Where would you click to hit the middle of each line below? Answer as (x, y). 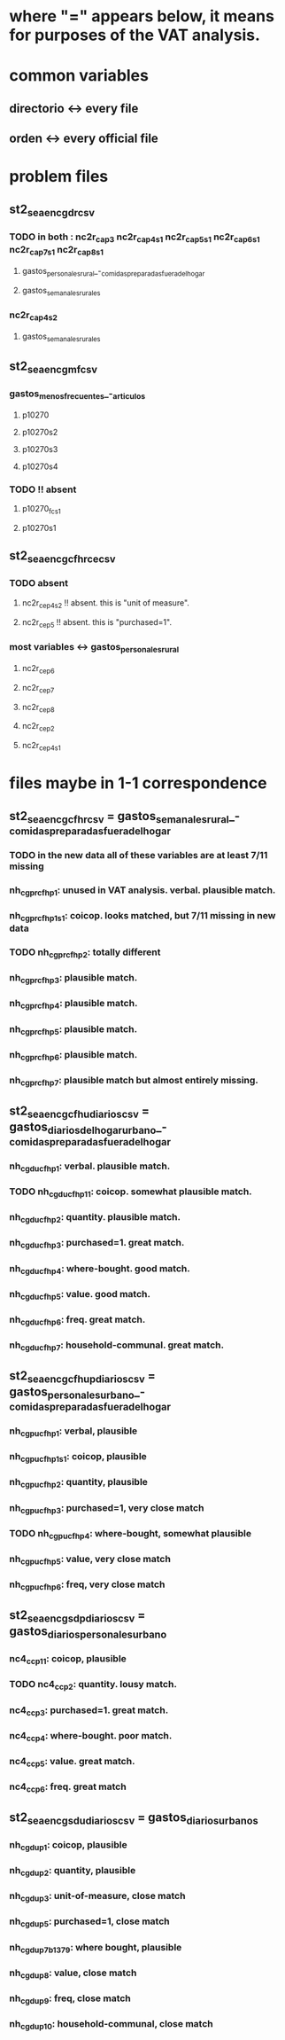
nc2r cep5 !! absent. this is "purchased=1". (97, 623)
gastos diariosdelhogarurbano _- (89, 1128)
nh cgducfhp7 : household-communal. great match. (116, 1346)
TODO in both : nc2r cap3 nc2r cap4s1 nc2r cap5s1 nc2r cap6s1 (135, 238)
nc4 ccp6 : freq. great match (68, 1787)
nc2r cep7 (38, 688)
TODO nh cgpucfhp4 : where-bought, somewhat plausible (131, 1534)
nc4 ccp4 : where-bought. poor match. (91, 1736)
